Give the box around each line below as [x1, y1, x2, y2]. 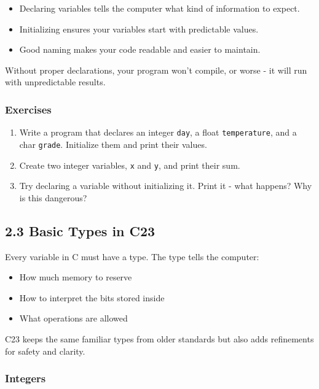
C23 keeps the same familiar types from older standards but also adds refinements [5, 332, 314, 345]
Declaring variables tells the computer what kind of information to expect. [19, 2, 300, 14]
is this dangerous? [19, 191, 87, 204]
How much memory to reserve [19, 271, 132, 283]
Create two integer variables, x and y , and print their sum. [19, 158, 240, 171]
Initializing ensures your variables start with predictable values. [19, 22, 259, 35]
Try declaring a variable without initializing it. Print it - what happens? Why [19, 179, 312, 192]
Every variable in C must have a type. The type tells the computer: [5, 250, 259, 263]
